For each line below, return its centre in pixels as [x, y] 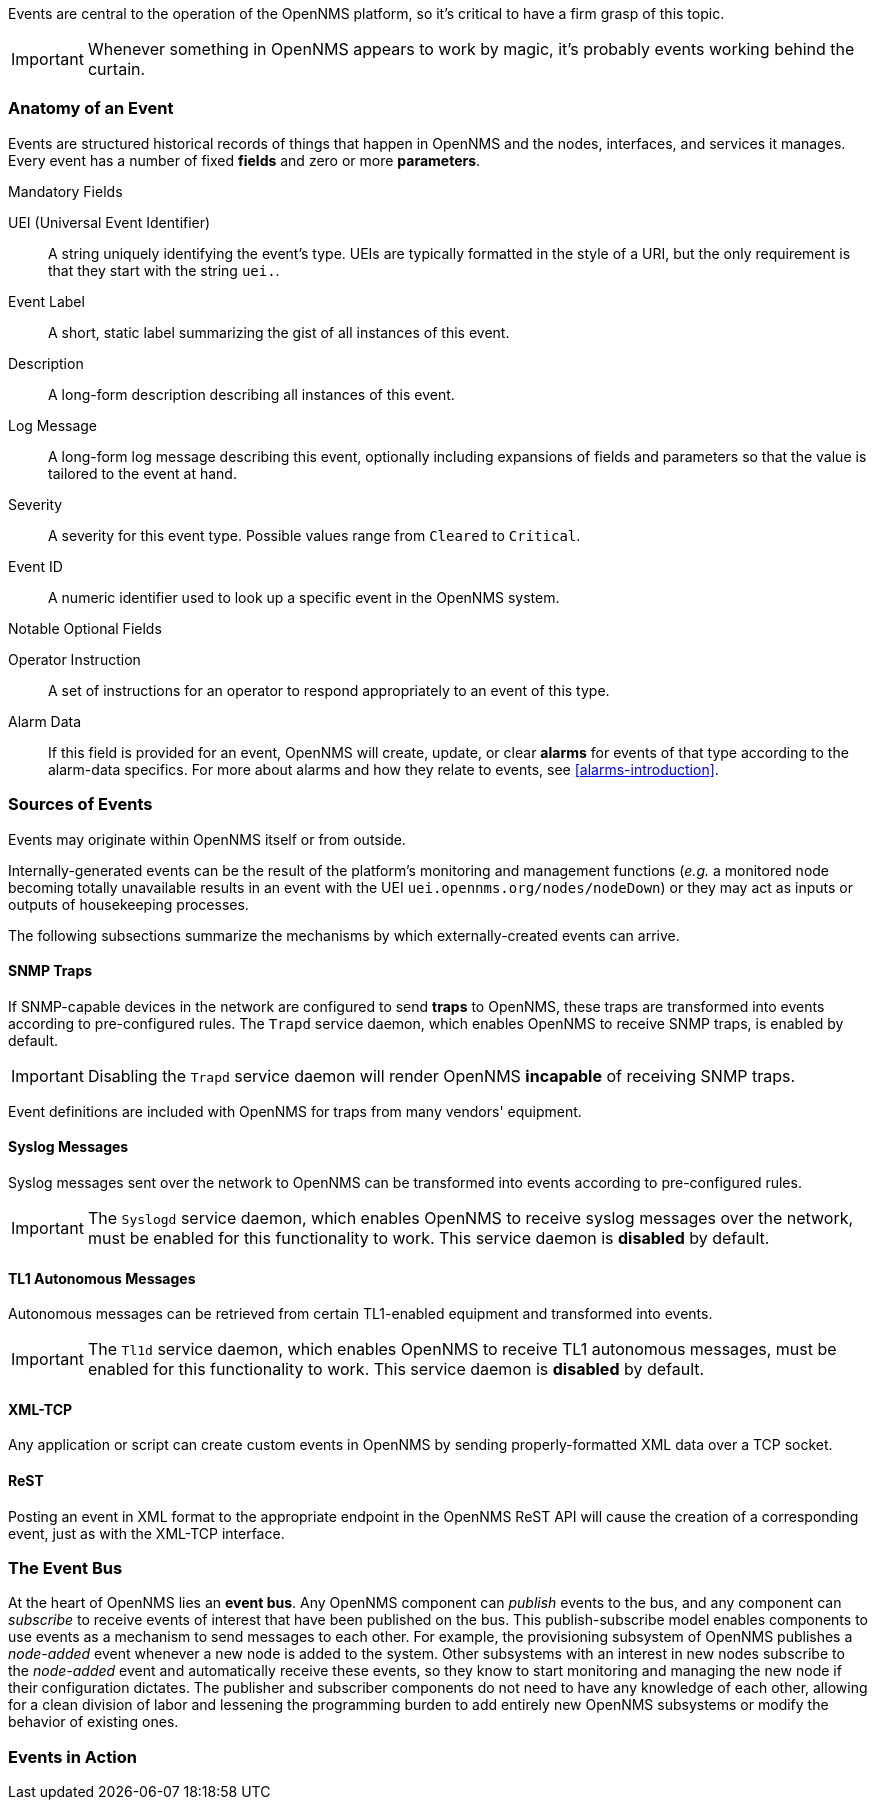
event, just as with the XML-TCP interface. [146, 1533]
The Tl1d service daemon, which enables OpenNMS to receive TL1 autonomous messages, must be [462, 1349]
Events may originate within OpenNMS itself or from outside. [207, 839]
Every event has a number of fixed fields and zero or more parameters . [244, 160]
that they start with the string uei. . [164, 270]
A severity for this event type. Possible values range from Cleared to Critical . [314, 535]
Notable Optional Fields [85, 628]
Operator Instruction [74, 659]
